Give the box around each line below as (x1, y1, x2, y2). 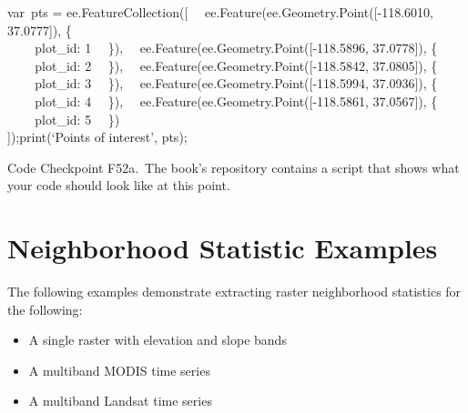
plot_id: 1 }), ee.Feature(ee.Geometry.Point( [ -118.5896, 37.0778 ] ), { (35, 38, 438, 57)
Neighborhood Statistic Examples (7, 229, 438, 267)
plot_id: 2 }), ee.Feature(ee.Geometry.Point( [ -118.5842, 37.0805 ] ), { (35, 55, 438, 75)
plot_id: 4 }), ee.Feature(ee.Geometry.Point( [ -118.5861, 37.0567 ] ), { (35, 91, 438, 110)
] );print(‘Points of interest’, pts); (7, 127, 188, 146)
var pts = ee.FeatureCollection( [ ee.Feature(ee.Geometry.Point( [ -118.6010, (7, 3, 434, 21)
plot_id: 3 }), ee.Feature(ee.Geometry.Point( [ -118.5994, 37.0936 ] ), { (35, 74, 438, 93)
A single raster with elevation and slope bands (28, 330, 287, 349)
